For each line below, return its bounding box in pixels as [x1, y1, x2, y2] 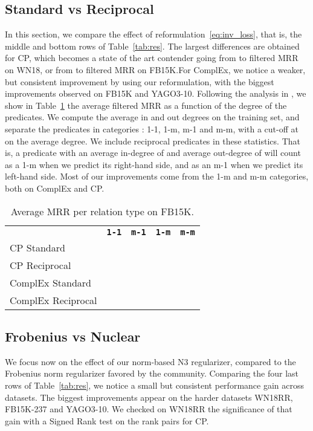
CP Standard [10, 240, 65, 254]
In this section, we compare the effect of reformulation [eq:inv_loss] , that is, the [5, 28, 302, 41]
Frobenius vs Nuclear [5, 326, 141, 345]
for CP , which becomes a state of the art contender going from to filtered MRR [5, 51, 298, 64]
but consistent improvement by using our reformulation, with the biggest [5, 75, 274, 88]
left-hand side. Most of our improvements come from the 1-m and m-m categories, [5, 170, 309, 183]
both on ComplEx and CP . [5, 181, 105, 194]
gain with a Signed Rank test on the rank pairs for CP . [5, 414, 209, 427]
